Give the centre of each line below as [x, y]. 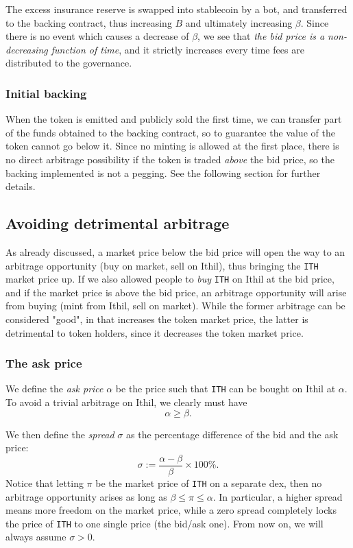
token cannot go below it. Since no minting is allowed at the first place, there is [172, 146]
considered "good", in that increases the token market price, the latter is [157, 319]
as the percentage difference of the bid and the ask [232, 434]
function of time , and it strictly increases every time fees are [178, 49]
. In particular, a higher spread [278, 496]
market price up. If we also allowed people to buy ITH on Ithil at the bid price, [170, 279]
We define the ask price [54, 389]
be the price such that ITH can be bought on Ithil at [226, 389]
